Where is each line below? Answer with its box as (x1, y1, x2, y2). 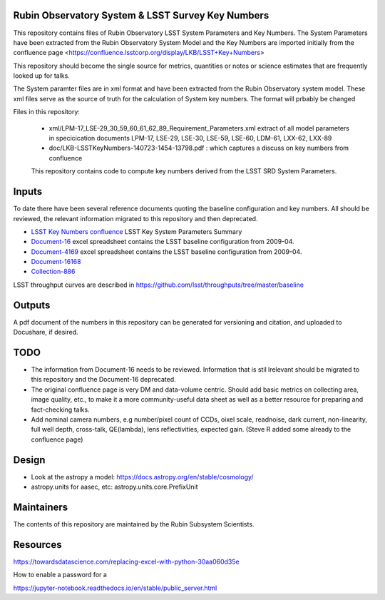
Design (13, 454, 46, 466)
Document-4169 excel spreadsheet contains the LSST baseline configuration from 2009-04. (31, 247, 302, 256)
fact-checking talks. (31, 405, 90, 414)
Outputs (13, 299, 51, 311)
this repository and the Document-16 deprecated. (31, 375, 176, 384)
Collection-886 (31, 268, 76, 276)
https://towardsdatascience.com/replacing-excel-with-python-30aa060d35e (13, 557, 240, 566)
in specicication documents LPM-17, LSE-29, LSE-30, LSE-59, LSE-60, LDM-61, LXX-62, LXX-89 (48, 134, 332, 143)
